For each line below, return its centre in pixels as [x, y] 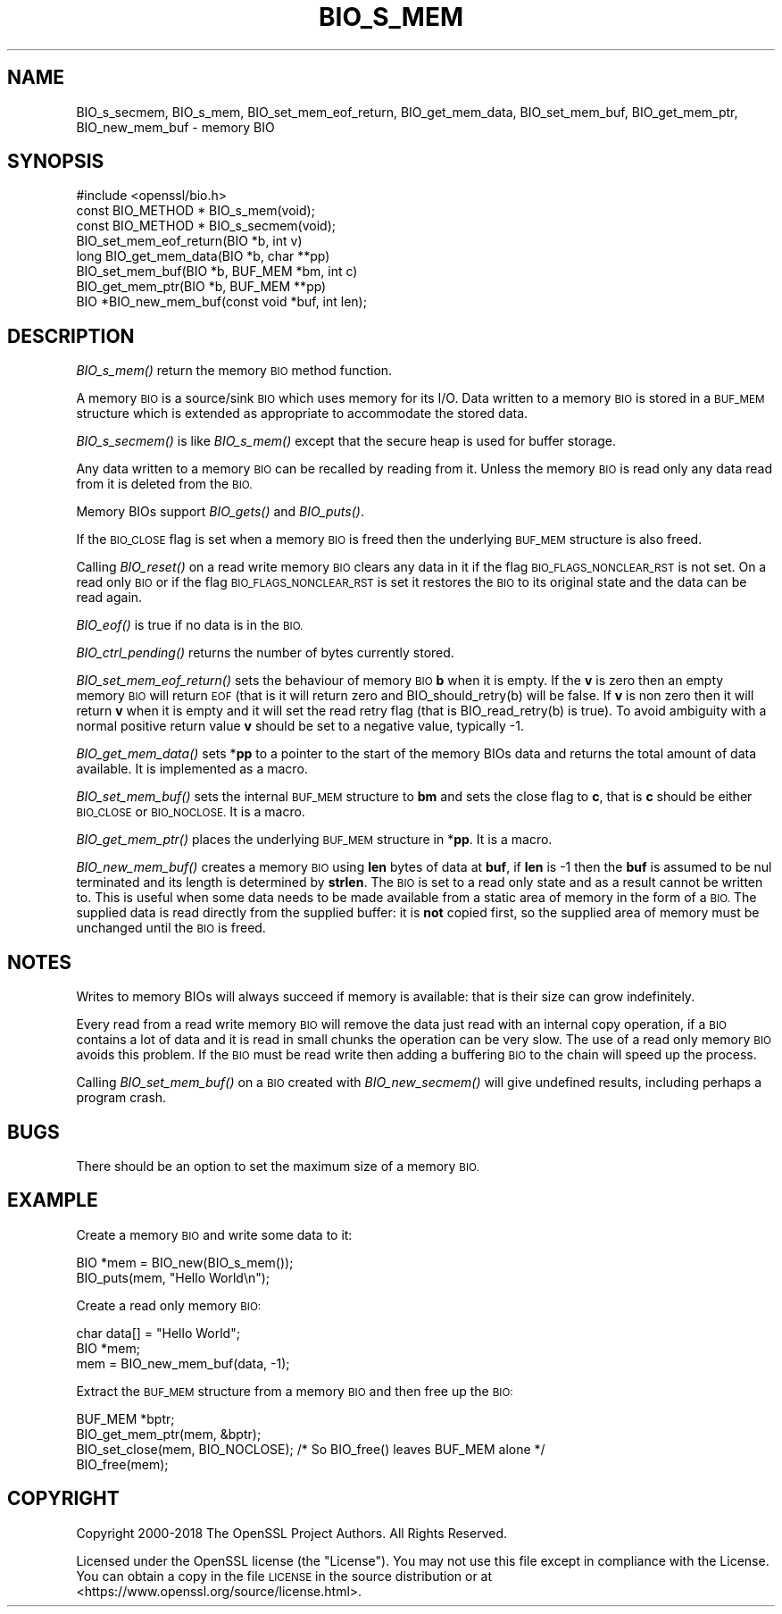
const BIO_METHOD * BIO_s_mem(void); [195, 211]
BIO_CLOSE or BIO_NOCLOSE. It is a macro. [191, 812]
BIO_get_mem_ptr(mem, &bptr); [169, 1434]
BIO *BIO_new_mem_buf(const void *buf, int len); [221, 302]
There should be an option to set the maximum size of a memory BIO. [278, 1166]
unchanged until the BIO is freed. [171, 928]
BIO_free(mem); [122, 1464]
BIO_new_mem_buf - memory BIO [175, 127]
